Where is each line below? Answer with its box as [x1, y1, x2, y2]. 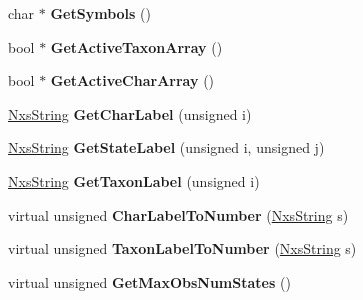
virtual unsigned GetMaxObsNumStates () [8, 271, 291, 292]
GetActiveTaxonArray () [50, 36, 223, 57]
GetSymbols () [50, 3, 151, 23]
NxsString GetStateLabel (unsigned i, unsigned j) [8, 137, 325, 158]
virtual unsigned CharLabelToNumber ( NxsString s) [8, 204, 349, 225]
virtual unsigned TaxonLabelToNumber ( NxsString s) [8, 238, 357, 259]
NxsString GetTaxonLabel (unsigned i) [8, 170, 260, 191]
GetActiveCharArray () [50, 70, 215, 91]
